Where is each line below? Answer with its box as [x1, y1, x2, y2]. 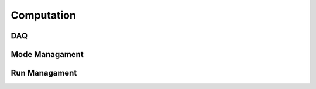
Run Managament [11, 68, 77, 78]
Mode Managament [11, 49, 84, 59]
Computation [11, 9, 76, 22]
